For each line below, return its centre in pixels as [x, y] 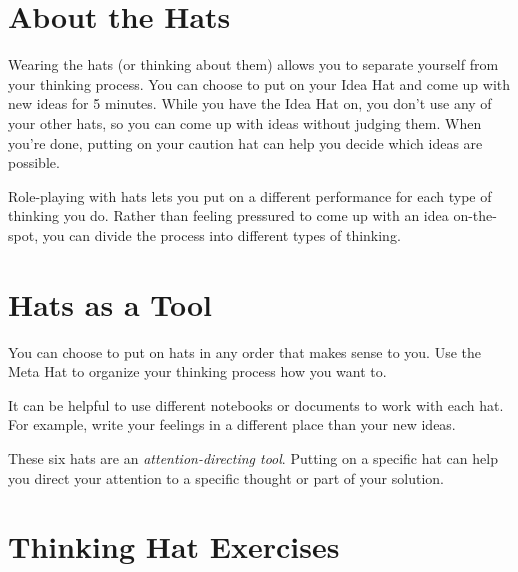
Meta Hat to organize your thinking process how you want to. [197, 371]
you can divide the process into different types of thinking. [221, 234]
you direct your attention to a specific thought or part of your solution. [226, 477]
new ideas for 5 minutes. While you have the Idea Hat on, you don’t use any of [250, 103]
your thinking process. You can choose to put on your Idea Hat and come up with [259, 83]
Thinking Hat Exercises [174, 546]
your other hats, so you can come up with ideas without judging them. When [245, 122]
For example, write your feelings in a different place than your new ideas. [232, 424]
